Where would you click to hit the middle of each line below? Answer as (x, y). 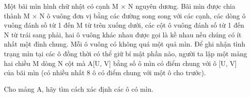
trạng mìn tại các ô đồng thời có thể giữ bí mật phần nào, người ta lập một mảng (125, 53)
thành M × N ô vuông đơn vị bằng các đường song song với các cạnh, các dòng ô (125, 15)
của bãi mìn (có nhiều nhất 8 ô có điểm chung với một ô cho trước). (105, 73)
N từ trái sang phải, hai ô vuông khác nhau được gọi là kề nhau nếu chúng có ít (123, 34)
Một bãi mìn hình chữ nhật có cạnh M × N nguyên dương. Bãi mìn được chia (120, 6)
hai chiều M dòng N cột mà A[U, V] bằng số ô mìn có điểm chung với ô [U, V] (120, 63)
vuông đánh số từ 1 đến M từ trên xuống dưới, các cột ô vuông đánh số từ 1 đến (124, 25)
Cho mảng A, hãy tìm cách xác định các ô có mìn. (79, 89)
